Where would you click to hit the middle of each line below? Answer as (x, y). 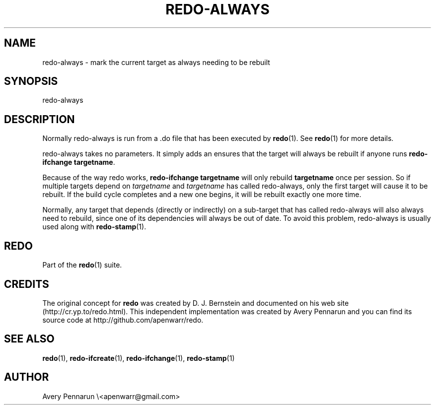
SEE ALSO (29, 339)
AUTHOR (27, 377)
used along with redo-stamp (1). (94, 227)
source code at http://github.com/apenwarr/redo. (123, 320)
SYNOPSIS (31, 81)
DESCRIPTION (39, 119)
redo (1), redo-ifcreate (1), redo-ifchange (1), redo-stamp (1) (139, 358)
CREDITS (27, 284)
